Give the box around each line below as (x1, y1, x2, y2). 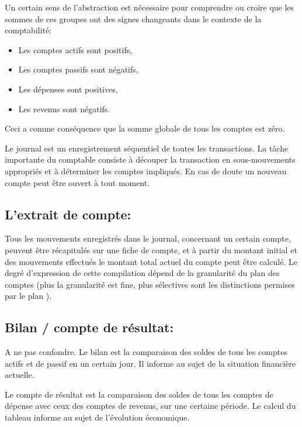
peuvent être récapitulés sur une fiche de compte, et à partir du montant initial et (5, 243, 297, 256)
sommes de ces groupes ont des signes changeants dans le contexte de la (5, 12, 262, 25)
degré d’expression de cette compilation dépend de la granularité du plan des (5, 267, 280, 279)
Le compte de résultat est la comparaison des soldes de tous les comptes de (5, 388, 273, 400)
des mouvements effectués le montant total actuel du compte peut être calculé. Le (5, 255, 297, 267)
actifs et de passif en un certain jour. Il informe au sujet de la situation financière (5, 357, 296, 369)
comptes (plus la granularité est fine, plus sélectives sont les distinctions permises (5, 278, 295, 290)
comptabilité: (5, 24, 52, 36)
